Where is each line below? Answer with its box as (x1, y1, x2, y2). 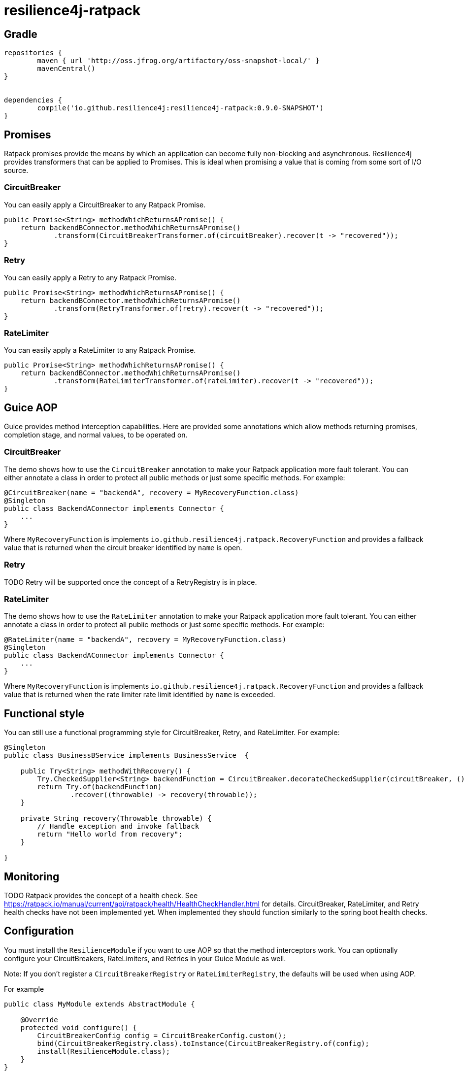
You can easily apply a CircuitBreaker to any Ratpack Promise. (4, 200, 206, 209)
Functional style (4, 707, 85, 720)
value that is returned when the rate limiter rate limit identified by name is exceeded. (4, 690, 275, 699)
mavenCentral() (37, 65, 96, 73)
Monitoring (4, 870, 60, 883)
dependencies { (4, 96, 63, 104)
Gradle (4, 28, 37, 40)
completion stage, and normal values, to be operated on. (4, 431, 188, 439)
